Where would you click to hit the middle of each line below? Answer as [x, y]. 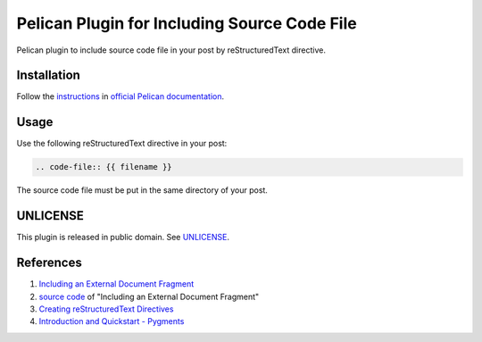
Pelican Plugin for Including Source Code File [187, 23]
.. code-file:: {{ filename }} [104, 167]
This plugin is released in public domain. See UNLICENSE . [123, 238]
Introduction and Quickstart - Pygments [112, 321]
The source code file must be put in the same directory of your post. [142, 190]
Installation [48, 75]
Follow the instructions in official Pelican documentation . [120, 96]
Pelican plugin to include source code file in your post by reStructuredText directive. [171, 50]
